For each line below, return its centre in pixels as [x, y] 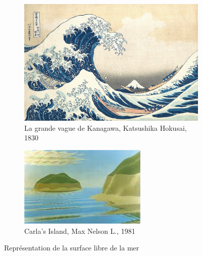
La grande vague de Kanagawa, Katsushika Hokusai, [106, 127]
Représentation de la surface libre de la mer [72, 248]
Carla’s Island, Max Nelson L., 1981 [80, 231]
